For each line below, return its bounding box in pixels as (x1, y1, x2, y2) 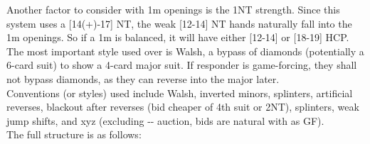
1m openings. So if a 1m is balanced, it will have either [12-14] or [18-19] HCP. (6, 30, 349, 45)
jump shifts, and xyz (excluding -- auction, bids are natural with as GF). (6, 113, 324, 128)
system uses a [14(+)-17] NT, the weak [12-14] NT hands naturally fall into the (6, 16, 352, 31)
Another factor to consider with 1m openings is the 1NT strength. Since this (6, 2, 340, 16)
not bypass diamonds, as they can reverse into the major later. (6, 71, 280, 86)
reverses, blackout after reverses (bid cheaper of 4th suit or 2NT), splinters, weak (6, 99, 359, 114)
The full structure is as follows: (6, 127, 142, 142)
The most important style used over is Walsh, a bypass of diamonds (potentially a (6, 43, 364, 58)
